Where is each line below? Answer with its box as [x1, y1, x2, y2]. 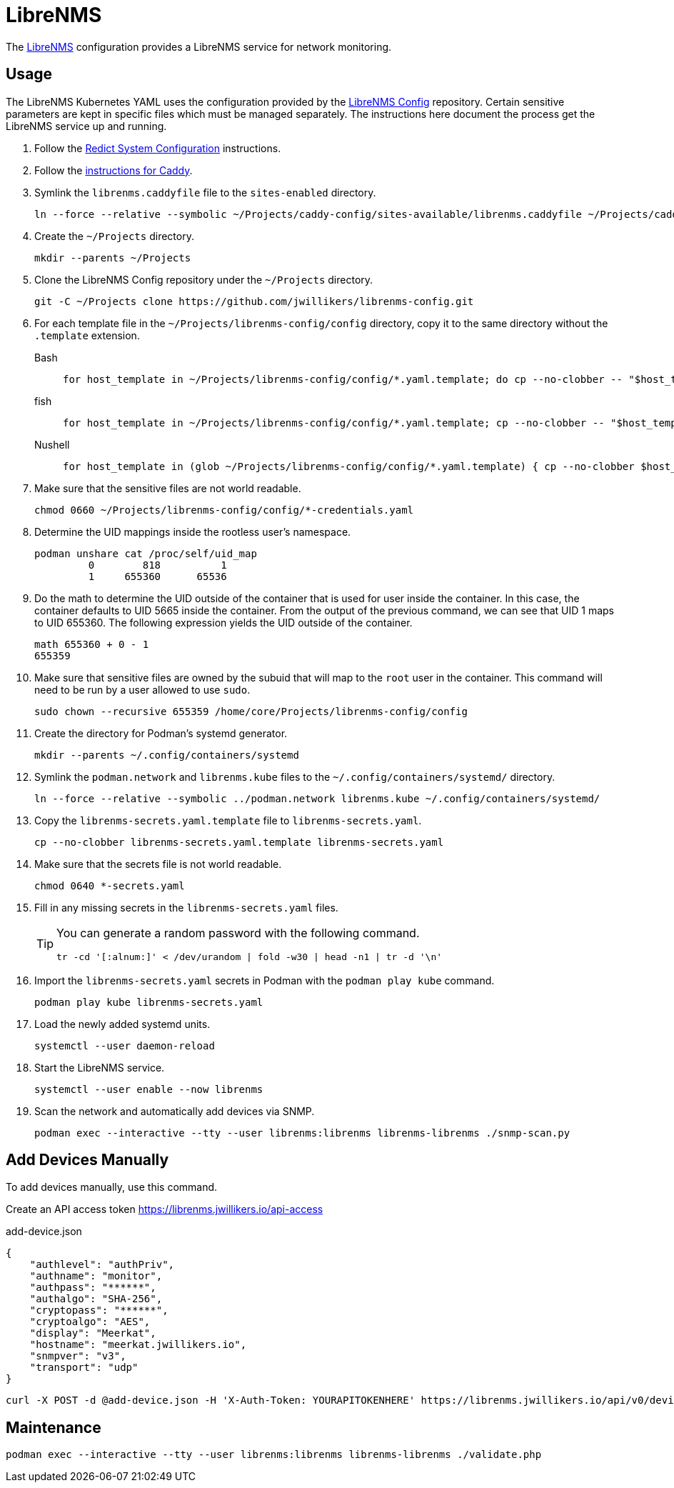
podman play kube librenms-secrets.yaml [34, 996, 263, 1008]
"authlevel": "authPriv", [29, 1259, 175, 1271]
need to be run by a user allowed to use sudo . [34, 683, 251, 696]
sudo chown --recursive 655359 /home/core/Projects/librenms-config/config [34, 705, 468, 717]
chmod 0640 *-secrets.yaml [34, 879, 185, 892]
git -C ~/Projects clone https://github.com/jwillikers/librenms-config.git [34, 295, 474, 307]
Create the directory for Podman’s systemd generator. [34, 726, 288, 739]
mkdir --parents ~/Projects [34, 251, 191, 264]
